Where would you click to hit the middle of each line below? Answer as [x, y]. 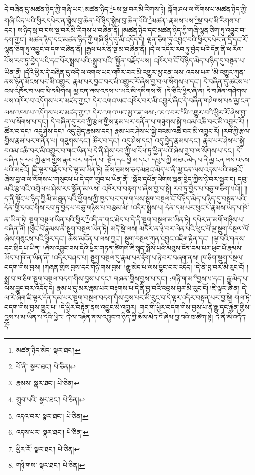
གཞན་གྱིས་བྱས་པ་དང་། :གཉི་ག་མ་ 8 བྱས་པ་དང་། [169, 277]
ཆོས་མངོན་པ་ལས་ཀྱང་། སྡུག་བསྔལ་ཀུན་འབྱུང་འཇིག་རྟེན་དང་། [139, 238]
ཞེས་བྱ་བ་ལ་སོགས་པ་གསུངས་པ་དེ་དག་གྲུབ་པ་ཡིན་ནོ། [67, 179]
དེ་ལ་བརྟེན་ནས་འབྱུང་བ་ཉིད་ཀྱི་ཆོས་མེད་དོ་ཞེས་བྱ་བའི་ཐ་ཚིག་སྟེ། [139, 317]
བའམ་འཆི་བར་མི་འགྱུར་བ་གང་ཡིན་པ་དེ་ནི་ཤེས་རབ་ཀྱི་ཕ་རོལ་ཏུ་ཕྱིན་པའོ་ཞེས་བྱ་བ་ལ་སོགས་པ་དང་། [119, 150]
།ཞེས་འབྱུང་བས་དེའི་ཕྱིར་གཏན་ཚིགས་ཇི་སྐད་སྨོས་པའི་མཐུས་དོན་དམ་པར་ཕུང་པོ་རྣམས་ [143, 248]
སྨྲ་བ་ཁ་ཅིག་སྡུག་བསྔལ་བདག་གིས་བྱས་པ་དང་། [58, 278]
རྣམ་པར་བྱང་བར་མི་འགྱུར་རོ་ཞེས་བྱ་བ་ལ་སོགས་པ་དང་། [137, 81]
